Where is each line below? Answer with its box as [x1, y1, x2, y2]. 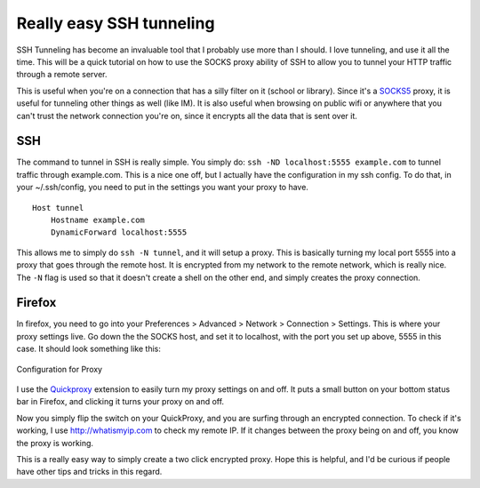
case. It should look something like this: [16, 343, 162, 355]
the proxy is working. [16, 437, 93, 448]
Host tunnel [32, 203, 84, 212]
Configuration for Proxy [16, 364, 102, 374]
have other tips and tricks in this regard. [16, 467, 163, 477]
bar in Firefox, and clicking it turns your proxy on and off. [16, 396, 225, 407]
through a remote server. [16, 69, 108, 80]
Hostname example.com [50, 214, 146, 225]
